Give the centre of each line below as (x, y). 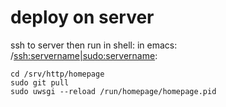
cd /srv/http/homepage (57, 74)
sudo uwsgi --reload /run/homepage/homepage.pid (113, 91)
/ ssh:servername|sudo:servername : (84, 55)
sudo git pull (40, 82)
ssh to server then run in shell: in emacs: (94, 45)
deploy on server (82, 17)
